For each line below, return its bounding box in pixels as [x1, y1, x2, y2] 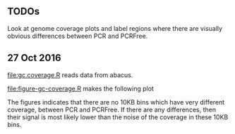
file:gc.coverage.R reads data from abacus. [7, 70, 133, 79]
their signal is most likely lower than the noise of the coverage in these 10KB [7, 112, 229, 121]
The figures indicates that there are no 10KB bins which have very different [7, 98, 225, 106]
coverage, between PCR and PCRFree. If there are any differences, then [7, 105, 217, 114]
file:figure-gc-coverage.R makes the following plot [7, 84, 154, 93]
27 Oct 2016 [7, 52, 61, 64]
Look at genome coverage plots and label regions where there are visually [7, 24, 223, 32]
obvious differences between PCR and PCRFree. [7, 32, 148, 40]
